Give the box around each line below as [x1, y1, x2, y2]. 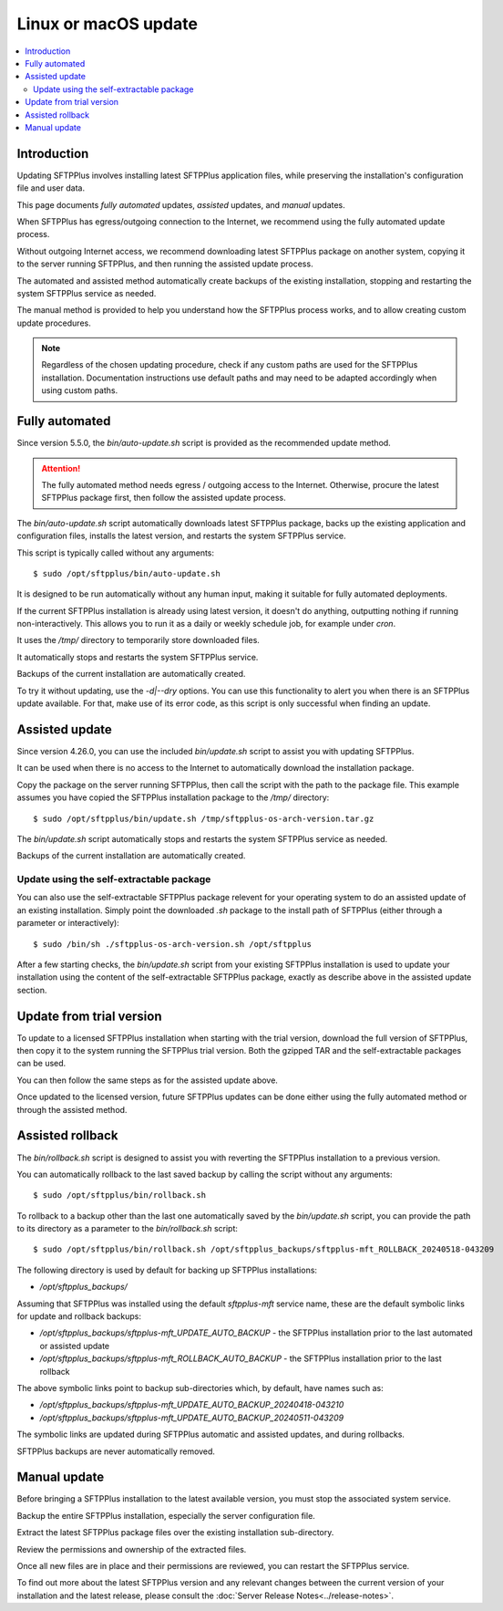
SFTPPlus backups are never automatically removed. [16, 1446, 216, 1457]
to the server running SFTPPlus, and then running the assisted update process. [16, 258, 313, 269]
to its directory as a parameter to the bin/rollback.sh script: [16, 1223, 239, 1234]
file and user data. [16, 182, 86, 193]
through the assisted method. [16, 1104, 128, 1115]
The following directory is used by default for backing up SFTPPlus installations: [16, 1264, 318, 1275]
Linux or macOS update [16, 14, 198, 34]
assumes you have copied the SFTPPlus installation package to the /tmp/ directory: [16, 792, 330, 803]
